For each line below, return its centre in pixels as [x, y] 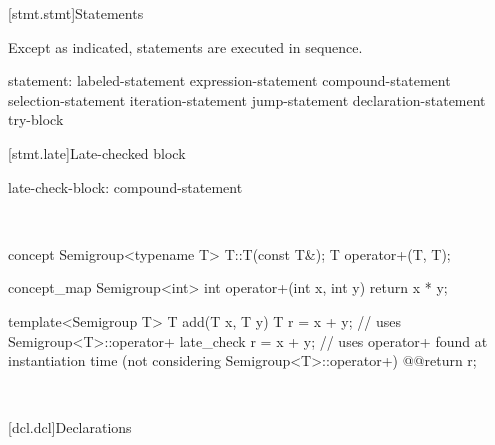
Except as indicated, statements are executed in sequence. [185, 46]
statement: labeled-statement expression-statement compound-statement [229, 80]
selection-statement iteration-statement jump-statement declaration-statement [247, 99]
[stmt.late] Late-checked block [97, 152]
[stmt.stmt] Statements [76, 13]
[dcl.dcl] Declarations [70, 427]
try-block [36, 119]
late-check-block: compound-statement [125, 186]
